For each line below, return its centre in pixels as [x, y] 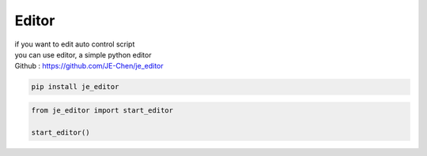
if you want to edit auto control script [75, 44]
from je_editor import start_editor [102, 110]
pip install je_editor [75, 87]
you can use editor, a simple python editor [83, 54]
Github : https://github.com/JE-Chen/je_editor [89, 66]
